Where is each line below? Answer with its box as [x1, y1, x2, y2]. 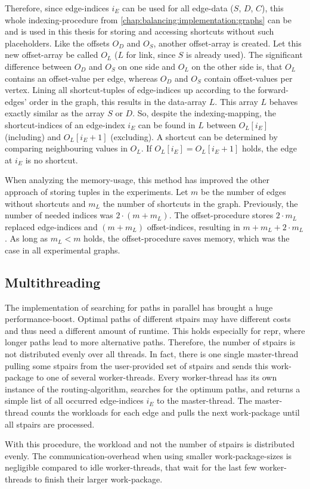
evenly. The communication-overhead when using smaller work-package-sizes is [5, 449, 292, 462]
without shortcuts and [5, 197, 86, 209]
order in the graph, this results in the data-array [29, 95, 207, 107]
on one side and [118, 60, 176, 72]
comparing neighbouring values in [5, 142, 128, 154]
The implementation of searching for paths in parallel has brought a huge [5, 301, 273, 313]
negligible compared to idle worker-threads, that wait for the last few [5, 461, 257, 473]
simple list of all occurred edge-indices [5, 394, 144, 407]
